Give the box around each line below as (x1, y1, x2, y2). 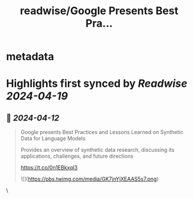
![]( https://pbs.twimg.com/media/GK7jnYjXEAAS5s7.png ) (20, 175, 159, 182)
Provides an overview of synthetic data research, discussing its (20, 146, 175, 154)
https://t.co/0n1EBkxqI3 (20, 164, 78, 171)
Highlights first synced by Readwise (6, 77, 188, 90)
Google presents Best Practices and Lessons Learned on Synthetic (20, 129, 184, 136)
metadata (6, 50, 54, 63)
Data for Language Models (20, 135, 86, 142)
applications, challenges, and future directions (20, 152, 134, 160)
